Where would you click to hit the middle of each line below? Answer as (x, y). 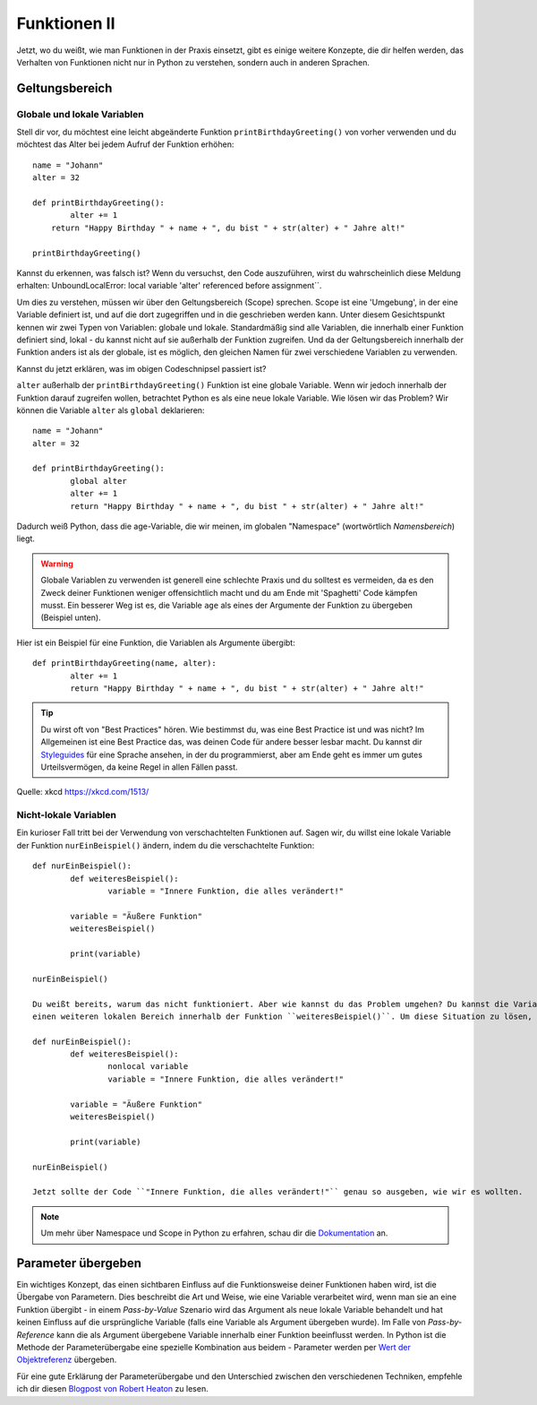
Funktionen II (66, 23)
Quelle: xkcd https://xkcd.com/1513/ (83, 792)
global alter (98, 481)
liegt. (26, 539)
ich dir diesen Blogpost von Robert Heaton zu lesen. (113, 1389)
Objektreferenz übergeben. (67, 1360)
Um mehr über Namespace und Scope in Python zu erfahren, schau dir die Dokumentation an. (214, 1233)
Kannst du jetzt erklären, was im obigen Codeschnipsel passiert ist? (142, 368)
